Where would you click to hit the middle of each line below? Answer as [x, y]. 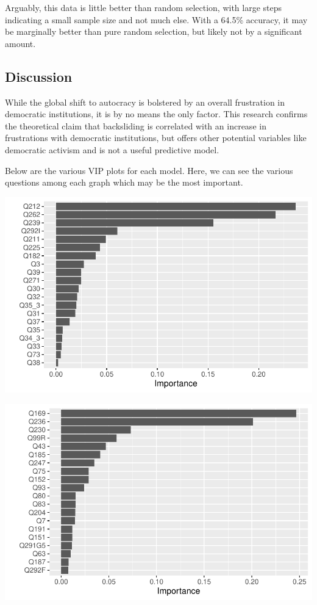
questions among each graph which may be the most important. [124, 182]
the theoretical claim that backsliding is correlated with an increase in [136, 125]
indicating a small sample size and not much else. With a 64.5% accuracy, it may [156, 19]
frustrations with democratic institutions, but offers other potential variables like [156, 138]
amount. [20, 43]
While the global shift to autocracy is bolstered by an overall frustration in [145, 102]
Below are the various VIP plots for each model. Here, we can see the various [149, 170]
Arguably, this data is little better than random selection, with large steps [144, 7]
